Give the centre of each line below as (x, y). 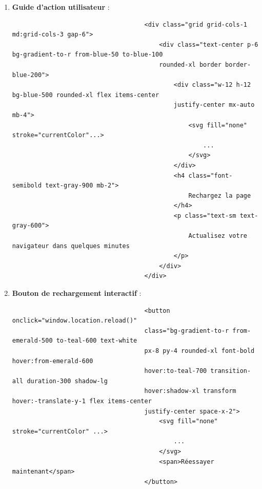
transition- (231, 371)
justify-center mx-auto (214, 105)
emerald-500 (32, 341)
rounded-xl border (190, 64)
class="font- (210, 175)
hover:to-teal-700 (176, 371)
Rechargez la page (220, 195)
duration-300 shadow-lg (67, 381)
